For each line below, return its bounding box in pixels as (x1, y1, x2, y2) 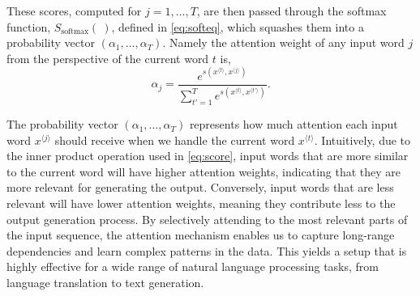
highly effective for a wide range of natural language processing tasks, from (6, 258, 379, 275)
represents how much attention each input (189, 116, 398, 133)
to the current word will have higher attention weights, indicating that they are (6, 163, 401, 180)
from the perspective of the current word (6, 49, 209, 66)
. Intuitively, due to (314, 131, 411, 148)
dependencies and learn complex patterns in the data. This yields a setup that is (6, 242, 407, 259)
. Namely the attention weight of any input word (162, 34, 405, 51)
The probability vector (6, 116, 118, 133)
